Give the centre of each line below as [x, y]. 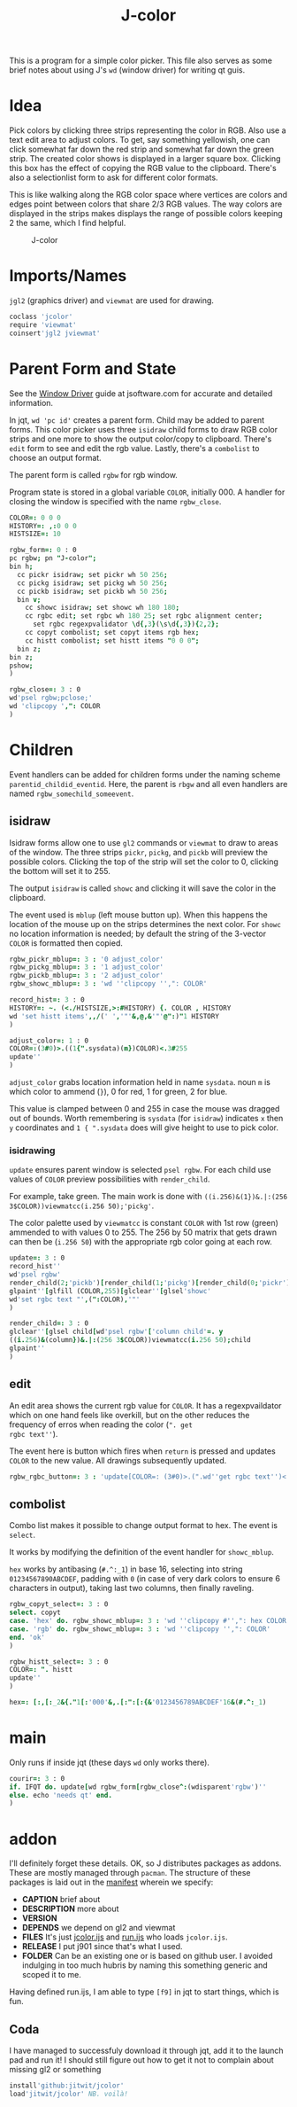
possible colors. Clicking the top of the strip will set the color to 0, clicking [144, 862]
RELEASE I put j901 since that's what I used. [102, 1947]
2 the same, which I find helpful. [68, 223]
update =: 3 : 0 [37, 1258]
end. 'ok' [27, 1637]
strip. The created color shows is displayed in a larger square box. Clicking [145, 159]
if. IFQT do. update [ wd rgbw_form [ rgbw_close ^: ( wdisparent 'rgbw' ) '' [138, 1787]
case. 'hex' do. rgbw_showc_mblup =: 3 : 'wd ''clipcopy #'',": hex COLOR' [150, 1621]
